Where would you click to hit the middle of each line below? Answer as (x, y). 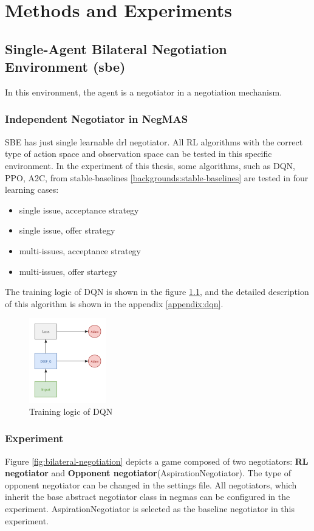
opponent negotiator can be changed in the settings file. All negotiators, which (151, 484)
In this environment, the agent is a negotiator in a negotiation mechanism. (144, 92)
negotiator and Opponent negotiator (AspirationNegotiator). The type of (148, 473)
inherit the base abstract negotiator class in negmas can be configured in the (148, 497)
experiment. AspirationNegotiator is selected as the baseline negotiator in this (150, 509)
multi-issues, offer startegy (68, 271)
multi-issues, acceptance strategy (80, 250)
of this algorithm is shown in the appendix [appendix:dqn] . (114, 303)
